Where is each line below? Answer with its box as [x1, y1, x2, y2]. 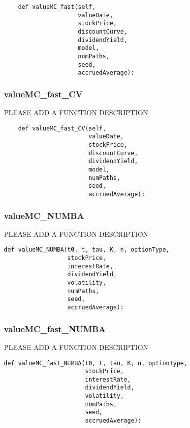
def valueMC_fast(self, [18, 3, 96, 10]
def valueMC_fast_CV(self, [18, 125, 106, 132]
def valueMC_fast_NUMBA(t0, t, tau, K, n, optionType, [4, 359, 188, 367]
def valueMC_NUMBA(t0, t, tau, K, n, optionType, [4, 246, 170, 254]
